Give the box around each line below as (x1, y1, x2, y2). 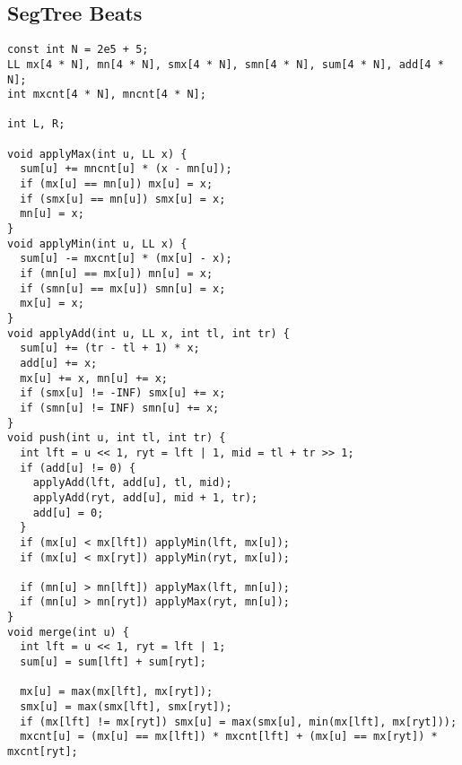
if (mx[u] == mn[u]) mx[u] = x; (20, 178, 214, 191)
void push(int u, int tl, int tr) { (7, 431, 226, 445)
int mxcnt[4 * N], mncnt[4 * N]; (7, 88, 206, 101)
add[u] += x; (20, 356, 98, 369)
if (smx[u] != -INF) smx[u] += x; (20, 387, 226, 400)
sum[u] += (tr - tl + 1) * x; (20, 342, 200, 355)
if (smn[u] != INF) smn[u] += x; (20, 401, 220, 414)
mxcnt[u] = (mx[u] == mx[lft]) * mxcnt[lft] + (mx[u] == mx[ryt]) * (20, 730, 438, 743)
